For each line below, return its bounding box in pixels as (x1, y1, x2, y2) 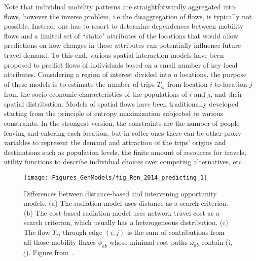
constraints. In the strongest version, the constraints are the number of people (4, 117, 240, 128)
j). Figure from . (24, 247, 74, 258)
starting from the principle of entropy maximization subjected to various (4, 108, 223, 118)
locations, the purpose (180, 69, 247, 79)
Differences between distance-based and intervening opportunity (24, 188, 217, 198)
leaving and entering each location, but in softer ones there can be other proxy (4, 127, 242, 138)
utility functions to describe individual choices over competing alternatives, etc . (4, 156, 246, 167)
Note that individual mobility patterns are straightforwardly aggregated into (4, 1, 235, 11)
